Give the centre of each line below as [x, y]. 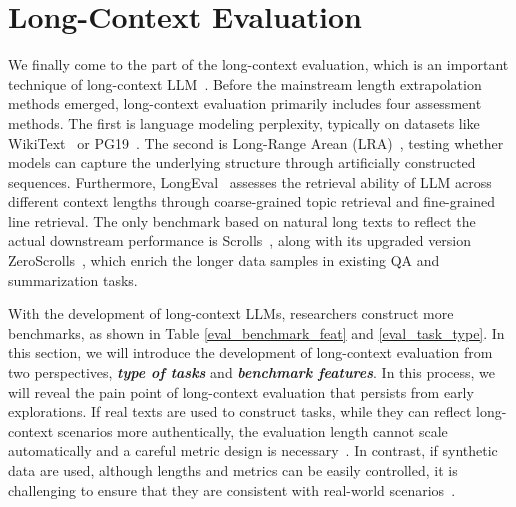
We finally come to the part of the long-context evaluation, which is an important [258, 64]
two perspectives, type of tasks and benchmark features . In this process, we [252, 372]
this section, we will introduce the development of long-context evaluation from [250, 352]
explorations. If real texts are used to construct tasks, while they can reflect [240, 411]
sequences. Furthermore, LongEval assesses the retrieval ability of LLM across [250, 181]
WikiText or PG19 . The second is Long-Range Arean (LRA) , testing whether [256, 142]
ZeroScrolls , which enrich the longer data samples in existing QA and [224, 260]
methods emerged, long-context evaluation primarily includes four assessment [245, 103]
